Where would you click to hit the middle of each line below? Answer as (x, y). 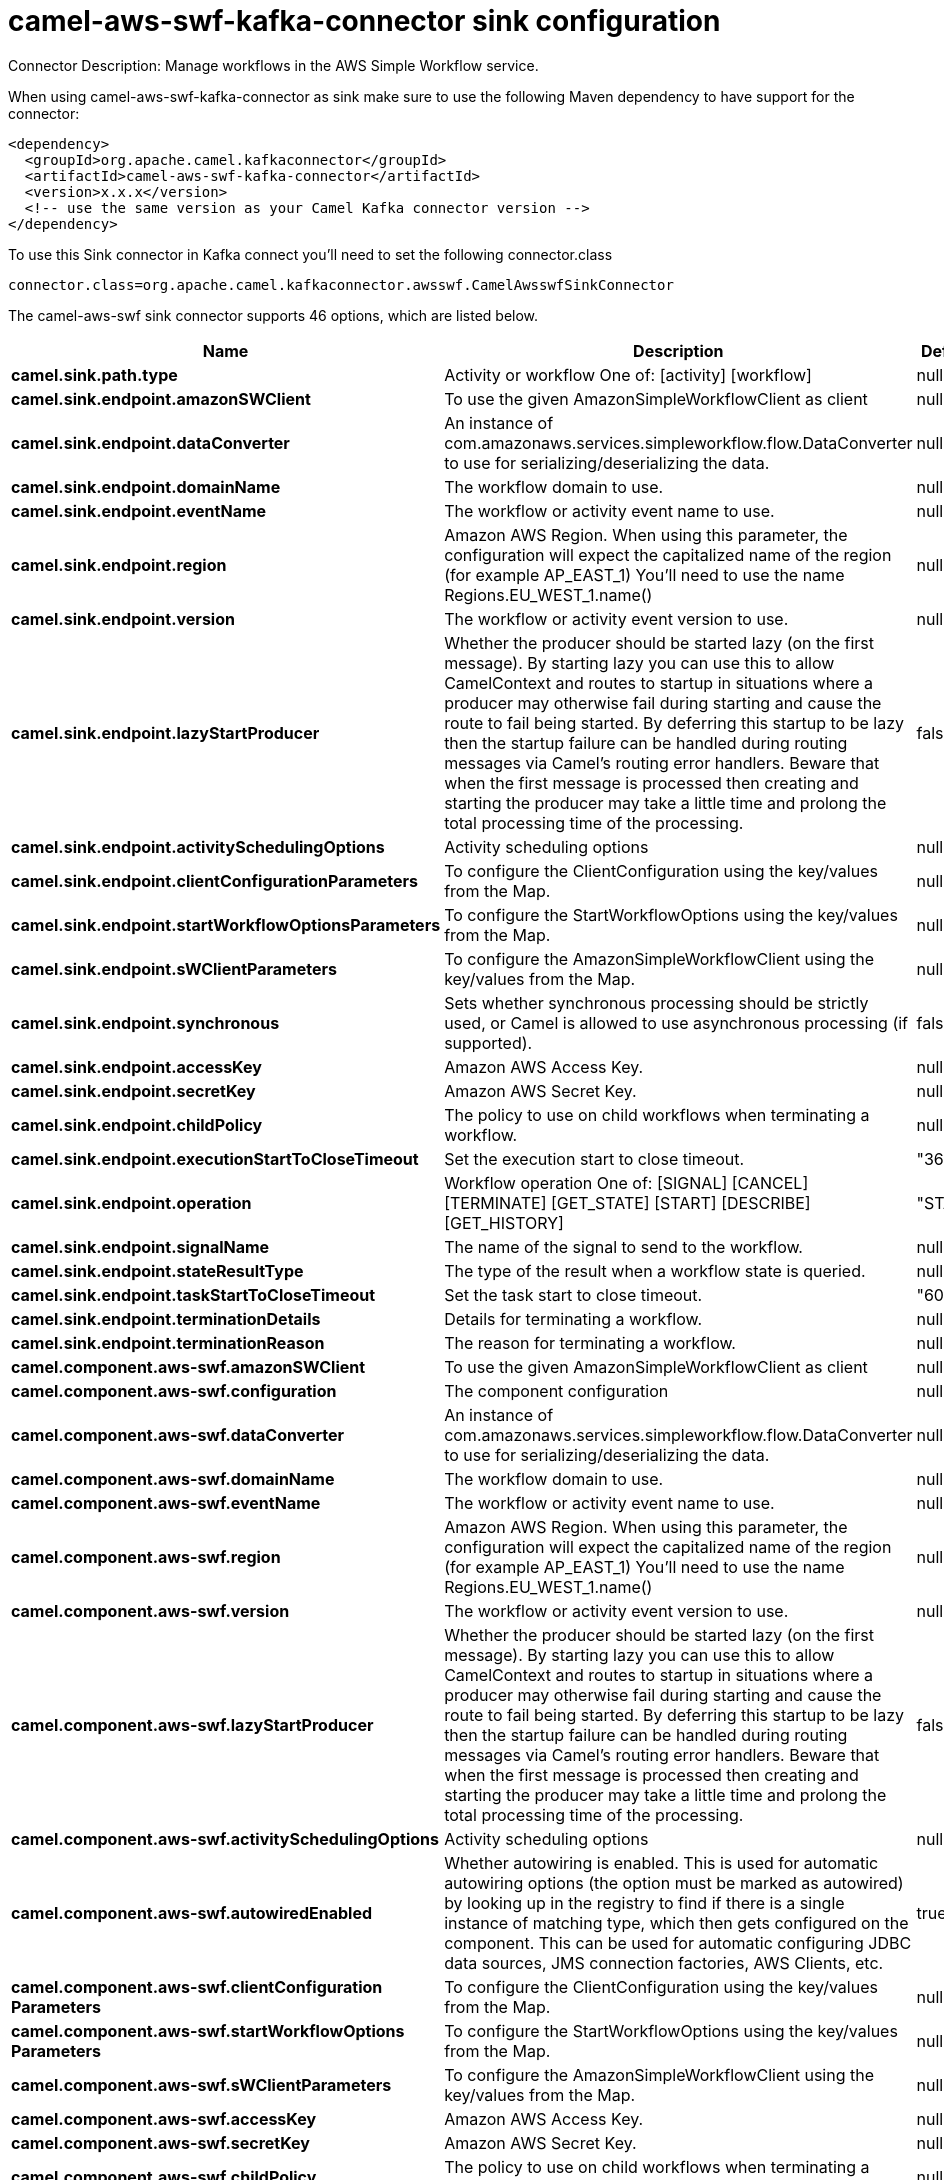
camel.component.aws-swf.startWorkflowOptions (208, 2030)
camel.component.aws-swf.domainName (173, 1478)
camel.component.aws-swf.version (150, 1610)
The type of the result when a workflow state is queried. (655, 1270)
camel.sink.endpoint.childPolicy (137, 1124)
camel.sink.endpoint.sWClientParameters (174, 968)
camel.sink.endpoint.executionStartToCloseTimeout (215, 1158)
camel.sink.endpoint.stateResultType (157, 1270)
